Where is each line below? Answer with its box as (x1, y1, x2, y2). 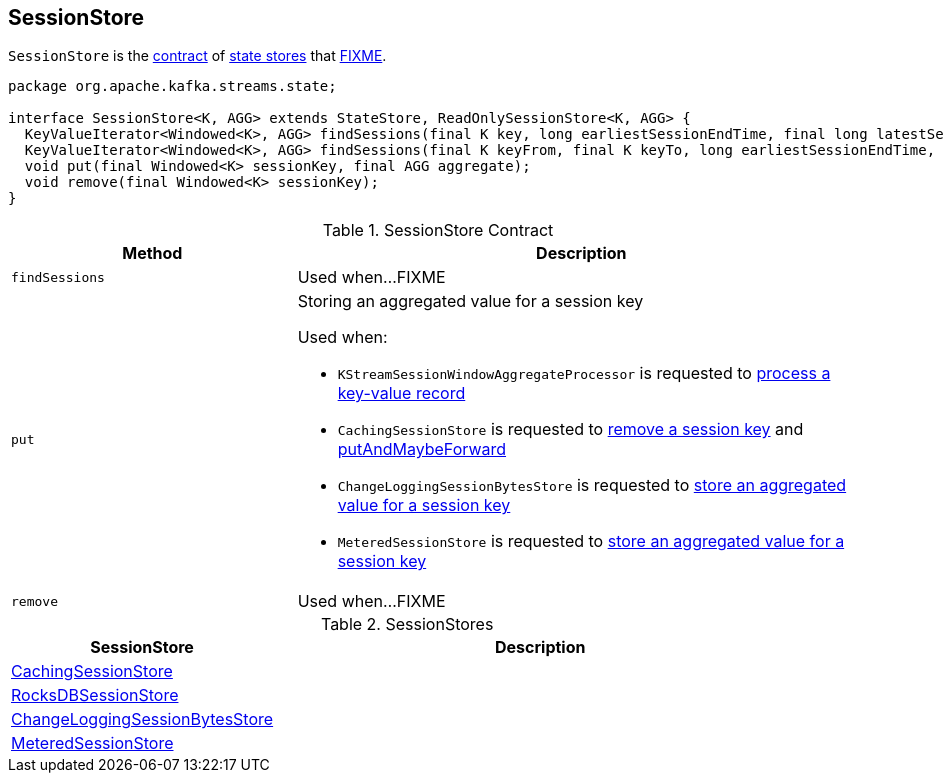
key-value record (337, 383, 466, 404)
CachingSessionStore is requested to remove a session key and (337, 419, 804, 440)
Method (122, 243, 183, 264)
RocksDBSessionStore (11, 685, 179, 706)
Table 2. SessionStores (320, 614, 494, 635)
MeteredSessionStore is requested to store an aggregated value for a (337, 531, 845, 552)
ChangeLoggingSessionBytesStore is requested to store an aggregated (337, 475, 847, 496)
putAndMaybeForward (337, 439, 507, 460)
